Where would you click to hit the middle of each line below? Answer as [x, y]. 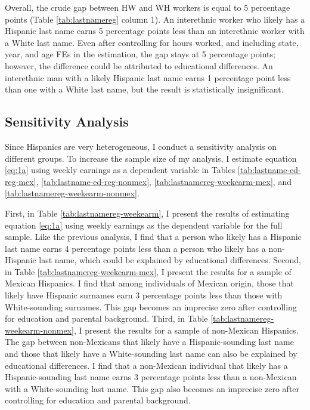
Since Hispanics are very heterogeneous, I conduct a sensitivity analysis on [141, 146]
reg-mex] [21, 181]
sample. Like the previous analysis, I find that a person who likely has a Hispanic [153, 237]
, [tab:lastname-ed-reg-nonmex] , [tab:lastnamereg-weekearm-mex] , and [164, 181]
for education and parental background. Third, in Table [106, 318]
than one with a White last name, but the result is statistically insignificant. [144, 89]
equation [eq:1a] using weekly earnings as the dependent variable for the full [144, 225]
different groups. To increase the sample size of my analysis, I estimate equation [151, 158]
